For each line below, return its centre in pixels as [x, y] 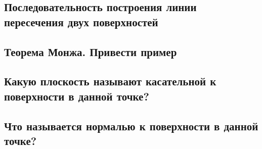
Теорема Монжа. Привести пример [91, 51]
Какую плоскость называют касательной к [110, 81]
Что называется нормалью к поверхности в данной [131, 126]
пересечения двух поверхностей [81, 21]
